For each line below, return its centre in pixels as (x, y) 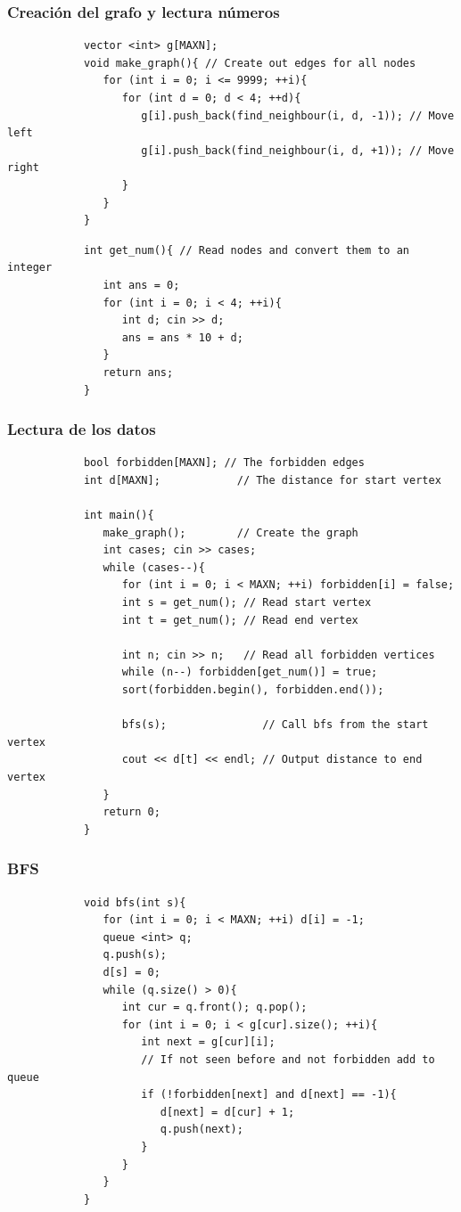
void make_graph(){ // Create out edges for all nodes (250, 63)
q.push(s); (135, 955)
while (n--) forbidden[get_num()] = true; (250, 672)
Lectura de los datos (82, 429)
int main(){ (119, 516)
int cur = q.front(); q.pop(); (214, 1007)
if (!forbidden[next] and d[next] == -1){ (269, 1095)
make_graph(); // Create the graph (230, 532)
